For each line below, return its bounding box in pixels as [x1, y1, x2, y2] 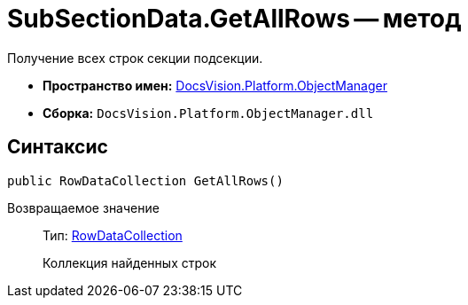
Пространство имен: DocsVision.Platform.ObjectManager [43, 77, 387, 93]
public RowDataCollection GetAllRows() [7, 173, 284, 188]
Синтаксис [7, 136, 108, 159]
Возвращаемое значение [7, 199, 160, 215]
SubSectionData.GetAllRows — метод [7, 4, 462, 34]
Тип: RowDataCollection [43, 227, 183, 243]
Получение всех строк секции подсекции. [7, 50, 263, 66]
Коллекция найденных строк [43, 254, 217, 270]
